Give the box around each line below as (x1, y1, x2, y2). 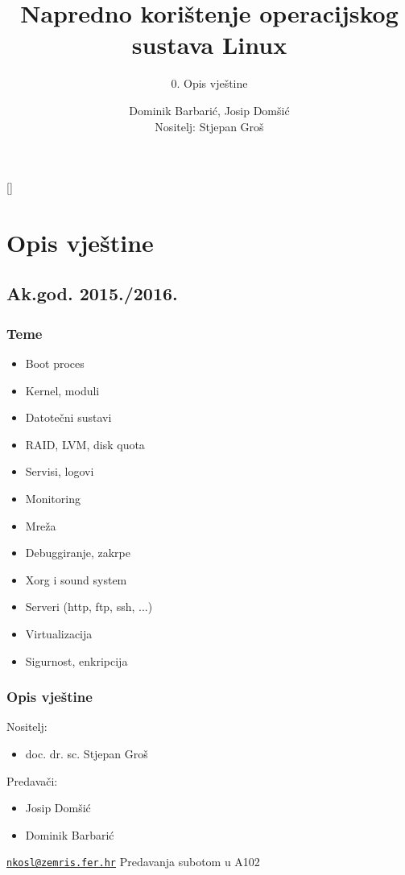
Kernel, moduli (25, 382, 100, 398)
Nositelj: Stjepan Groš (155, 118, 264, 134)
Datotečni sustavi (25, 409, 112, 426)
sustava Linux (131, 28, 287, 61)
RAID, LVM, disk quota (25, 435, 145, 452)
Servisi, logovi (25, 463, 94, 480)
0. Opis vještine (171, 75, 248, 92)
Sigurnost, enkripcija (25, 652, 128, 669)
